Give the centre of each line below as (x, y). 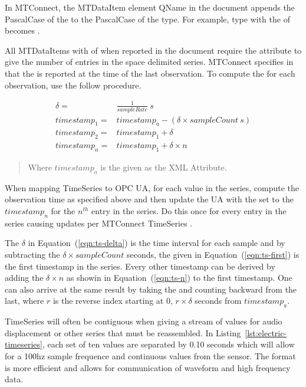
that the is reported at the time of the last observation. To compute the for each (150, 73)
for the (63, 211)
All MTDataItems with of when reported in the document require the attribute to (153, 50)
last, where (24, 301)
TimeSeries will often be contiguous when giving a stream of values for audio (144, 321)
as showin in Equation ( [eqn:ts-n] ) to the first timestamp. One (179, 278)
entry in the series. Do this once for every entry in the (189, 211)
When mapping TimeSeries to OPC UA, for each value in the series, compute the (152, 187)
